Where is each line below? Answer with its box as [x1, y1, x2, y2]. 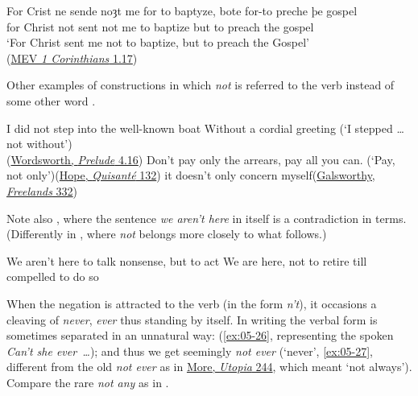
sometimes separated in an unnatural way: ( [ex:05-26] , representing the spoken [6, 327, 394, 344]
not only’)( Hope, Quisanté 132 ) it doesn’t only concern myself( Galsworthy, [6, 167, 375, 184]
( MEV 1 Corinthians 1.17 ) [6, 49, 138, 66]
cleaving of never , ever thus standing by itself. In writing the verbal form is [6, 311, 378, 328]
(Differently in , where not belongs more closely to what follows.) [6, 225, 327, 242]
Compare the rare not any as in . [6, 373, 169, 390]
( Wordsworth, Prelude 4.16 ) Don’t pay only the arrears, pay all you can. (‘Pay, [6, 151, 395, 167]
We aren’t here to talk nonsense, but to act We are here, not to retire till [6, 252, 367, 269]
